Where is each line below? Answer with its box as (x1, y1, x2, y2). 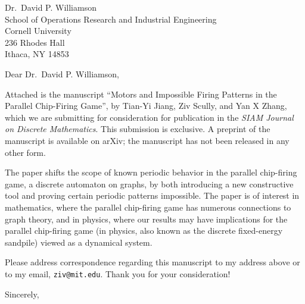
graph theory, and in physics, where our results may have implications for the (5, 212, 288, 225)
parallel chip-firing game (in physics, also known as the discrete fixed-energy (5, 224, 283, 237)
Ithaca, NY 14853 (5, 48, 69, 60)
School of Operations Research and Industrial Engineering (5, 12, 217, 25)
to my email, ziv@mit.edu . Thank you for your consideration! (5, 267, 231, 280)
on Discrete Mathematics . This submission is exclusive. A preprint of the (5, 123, 270, 135)
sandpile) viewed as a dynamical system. (5, 236, 152, 248)
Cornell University (5, 24, 71, 37)
